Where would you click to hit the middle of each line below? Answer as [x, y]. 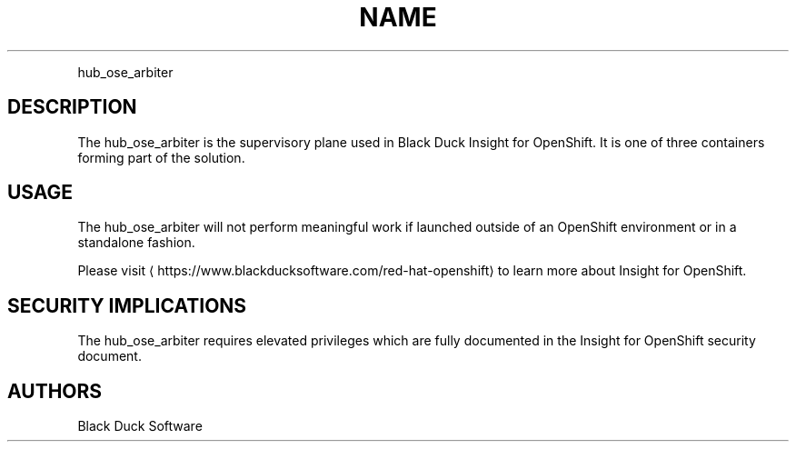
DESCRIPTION [72, 107]
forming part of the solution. [161, 157]
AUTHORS [55, 391]
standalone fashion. [136, 243]
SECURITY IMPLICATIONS [127, 305]
